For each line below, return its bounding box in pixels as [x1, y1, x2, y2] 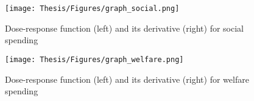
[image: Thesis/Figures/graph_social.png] [5, 4, 180, 13]
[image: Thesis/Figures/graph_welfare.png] [5, 55, 184, 64]
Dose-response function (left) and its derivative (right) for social [5, 21, 244, 34]
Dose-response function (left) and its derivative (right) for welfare [5, 72, 249, 85]
